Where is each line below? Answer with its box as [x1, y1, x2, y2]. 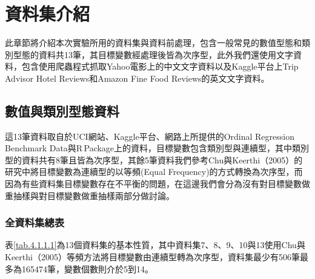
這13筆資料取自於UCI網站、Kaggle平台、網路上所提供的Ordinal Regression [5, 130, 294, 142]
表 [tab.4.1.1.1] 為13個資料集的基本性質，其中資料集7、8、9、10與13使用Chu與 [5, 238, 305, 251]
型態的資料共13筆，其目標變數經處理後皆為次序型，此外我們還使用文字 [13, 48, 293, 61]
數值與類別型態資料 [5, 101, 119, 120]
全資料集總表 [5, 215, 65, 230]
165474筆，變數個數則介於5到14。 [21, 262, 153, 275]
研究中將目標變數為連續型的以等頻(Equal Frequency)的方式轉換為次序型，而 [5, 165, 303, 178]
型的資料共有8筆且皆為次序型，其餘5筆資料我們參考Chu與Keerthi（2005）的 [5, 153, 303, 166]
